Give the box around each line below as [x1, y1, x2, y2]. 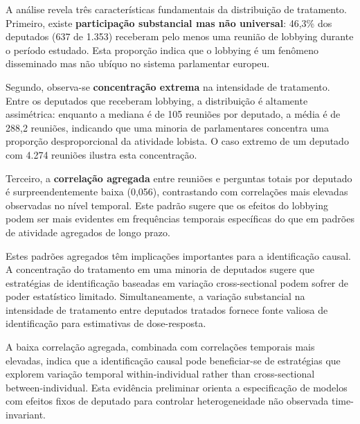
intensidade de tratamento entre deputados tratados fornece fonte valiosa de [6, 302, 328, 317]
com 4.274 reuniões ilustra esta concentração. [6, 147, 197, 161]
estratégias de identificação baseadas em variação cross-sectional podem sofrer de [6, 275, 349, 290]
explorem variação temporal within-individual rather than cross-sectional [6, 366, 315, 381]
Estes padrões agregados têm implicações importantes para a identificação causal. [6, 248, 352, 263]
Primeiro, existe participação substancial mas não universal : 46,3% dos [6, 15, 332, 30]
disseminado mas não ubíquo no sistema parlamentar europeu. [6, 56, 270, 71]
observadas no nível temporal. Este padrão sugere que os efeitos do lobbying [6, 197, 328, 212]
